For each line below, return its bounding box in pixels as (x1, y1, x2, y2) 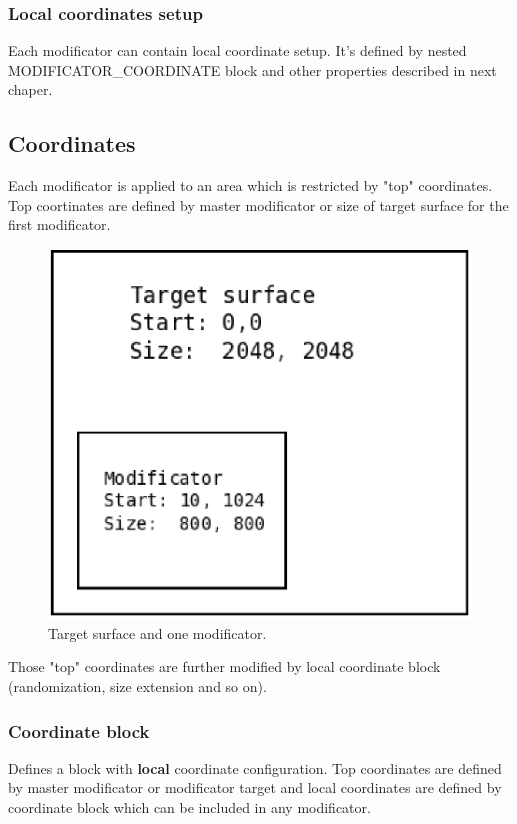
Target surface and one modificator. (48, 622, 267, 643)
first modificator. (8, 214, 111, 235)
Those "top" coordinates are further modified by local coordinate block (8, 656, 441, 677)
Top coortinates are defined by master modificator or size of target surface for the (8, 194, 509, 215)
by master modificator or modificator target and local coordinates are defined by (8, 777, 502, 798)
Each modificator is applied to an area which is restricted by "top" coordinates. (8, 175, 493, 196)
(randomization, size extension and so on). (8, 676, 267, 697)
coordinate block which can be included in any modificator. (8, 797, 371, 818)
